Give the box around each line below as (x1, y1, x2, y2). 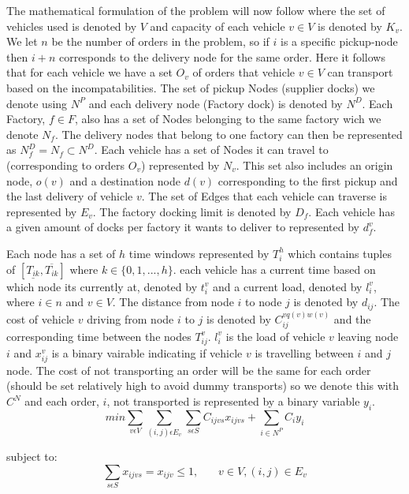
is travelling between (255, 344, 354, 361)
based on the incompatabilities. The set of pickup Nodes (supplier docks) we (6, 79, 375, 95)
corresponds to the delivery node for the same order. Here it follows (58, 48, 385, 65)
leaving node (337, 327, 399, 344)
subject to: (6, 448, 58, 465)
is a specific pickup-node (281, 33, 398, 50)
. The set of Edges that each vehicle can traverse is (141, 188, 388, 204)
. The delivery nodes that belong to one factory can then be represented (54, 125, 403, 142)
